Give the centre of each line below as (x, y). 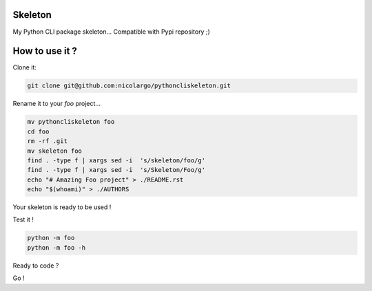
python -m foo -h (56, 247)
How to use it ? (45, 51)
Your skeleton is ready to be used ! (62, 207)
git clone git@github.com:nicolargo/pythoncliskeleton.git (129, 86)
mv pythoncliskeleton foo (71, 122)
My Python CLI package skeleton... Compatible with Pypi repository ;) (111, 32)
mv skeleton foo (55, 151)
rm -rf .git (48, 141)
